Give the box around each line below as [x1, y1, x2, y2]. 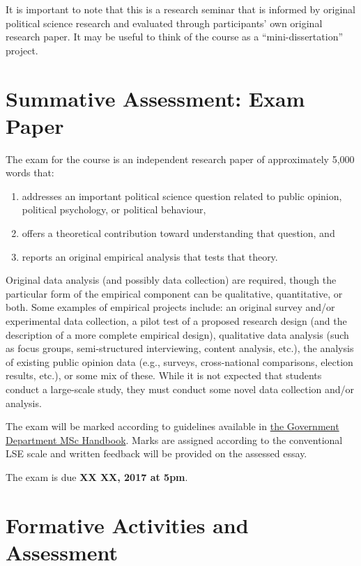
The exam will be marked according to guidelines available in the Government [6, 419, 339, 434]
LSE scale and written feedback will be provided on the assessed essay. [6, 446, 307, 461]
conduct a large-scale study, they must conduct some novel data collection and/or [6, 382, 355, 396]
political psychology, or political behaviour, [22, 202, 206, 217]
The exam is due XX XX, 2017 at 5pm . [6, 469, 188, 484]
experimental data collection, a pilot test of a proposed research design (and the [6, 314, 347, 328]
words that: [6, 165, 54, 180]
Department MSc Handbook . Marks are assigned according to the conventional [6, 432, 343, 447]
